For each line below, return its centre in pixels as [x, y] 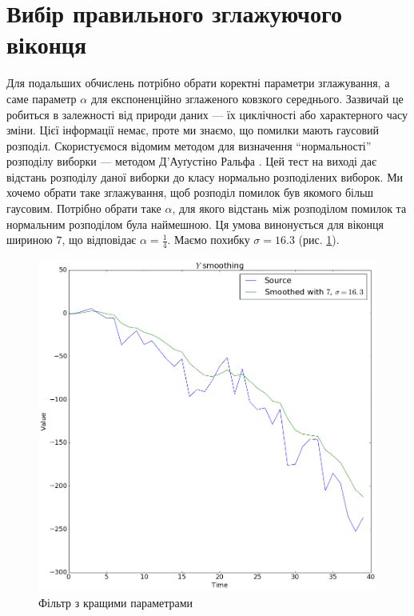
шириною [30, 240]
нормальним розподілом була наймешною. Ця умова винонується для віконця [195, 224]
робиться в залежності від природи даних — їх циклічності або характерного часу [207, 114]
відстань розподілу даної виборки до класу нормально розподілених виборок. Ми [205, 176]
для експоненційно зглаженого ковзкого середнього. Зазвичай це [247, 98]
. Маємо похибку [209, 240]
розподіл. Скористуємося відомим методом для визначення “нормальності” [189, 145]
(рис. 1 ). [319, 240]
